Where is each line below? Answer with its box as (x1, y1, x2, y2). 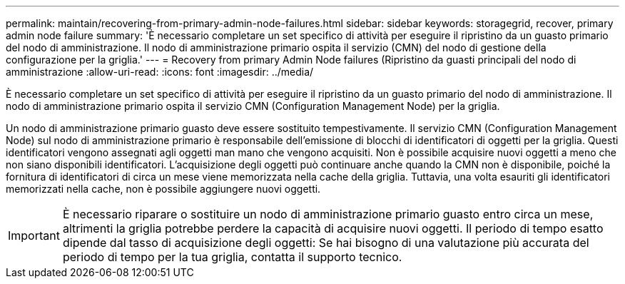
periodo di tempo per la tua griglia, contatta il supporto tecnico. (62, 250, 402, 264)
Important (8, 228, 60, 243)
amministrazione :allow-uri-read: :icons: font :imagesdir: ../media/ (6, 66, 314, 78)
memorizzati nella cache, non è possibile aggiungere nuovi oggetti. (6, 183, 321, 195)
